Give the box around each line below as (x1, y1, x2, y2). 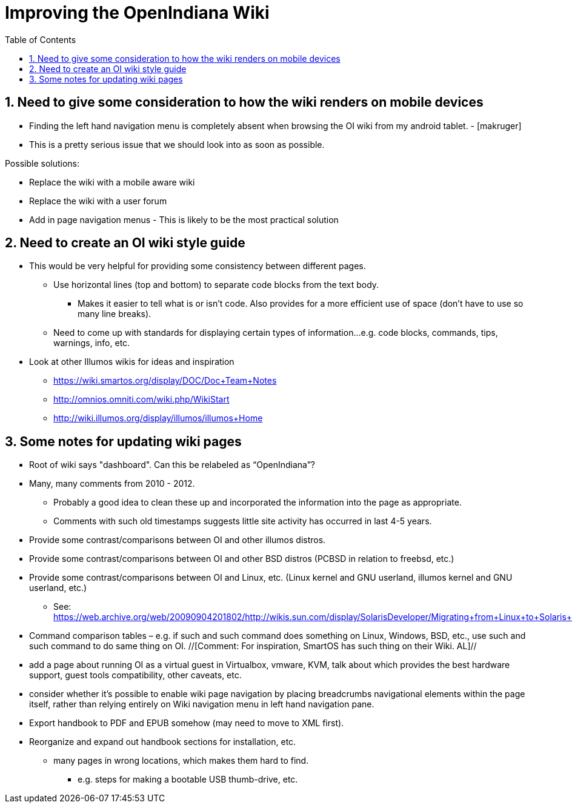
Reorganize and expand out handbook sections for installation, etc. (29, 736, 296, 747)
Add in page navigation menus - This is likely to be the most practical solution (29, 214, 339, 225)
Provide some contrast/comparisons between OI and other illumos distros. (29, 535, 326, 546)
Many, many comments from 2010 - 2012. (29, 478, 195, 489)
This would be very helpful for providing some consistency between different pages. (29, 261, 366, 272)
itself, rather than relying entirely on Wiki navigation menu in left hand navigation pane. (29, 699, 374, 710)
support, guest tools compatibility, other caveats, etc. (29, 670, 242, 681)
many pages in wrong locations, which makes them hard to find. (53, 755, 309, 766)
